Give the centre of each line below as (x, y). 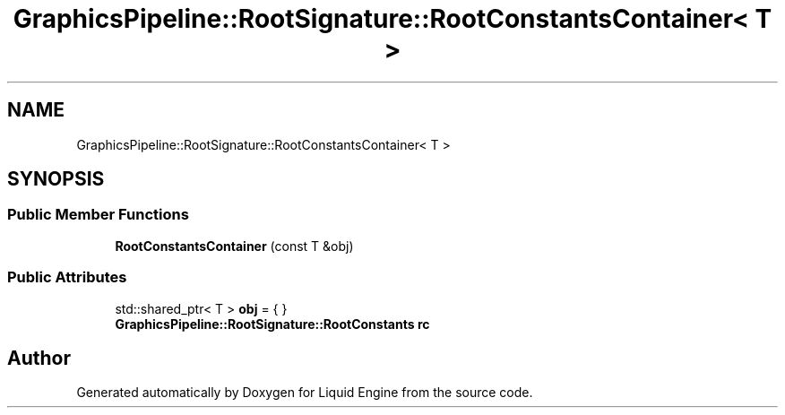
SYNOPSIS (56, 179)
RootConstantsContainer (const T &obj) (234, 246)
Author (39, 358)
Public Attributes (67, 277)
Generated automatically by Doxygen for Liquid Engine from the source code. (305, 393)
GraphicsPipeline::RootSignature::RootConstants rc (272, 324)
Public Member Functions (98, 215)
